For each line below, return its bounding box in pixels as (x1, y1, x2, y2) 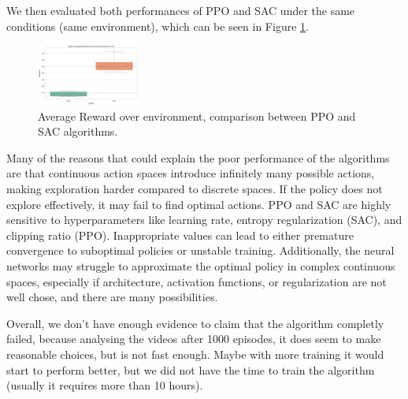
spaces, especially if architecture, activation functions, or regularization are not (6, 273, 387, 289)
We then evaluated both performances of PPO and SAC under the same (6, 2, 355, 18)
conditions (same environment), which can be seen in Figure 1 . (6, 17, 309, 34)
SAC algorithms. (38, 123, 118, 140)
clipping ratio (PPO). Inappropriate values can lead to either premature (6, 226, 354, 243)
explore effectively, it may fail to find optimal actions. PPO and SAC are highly (6, 196, 391, 212)
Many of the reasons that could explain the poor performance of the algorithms (6, 149, 390, 166)
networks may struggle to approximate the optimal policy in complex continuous (6, 258, 395, 274)
